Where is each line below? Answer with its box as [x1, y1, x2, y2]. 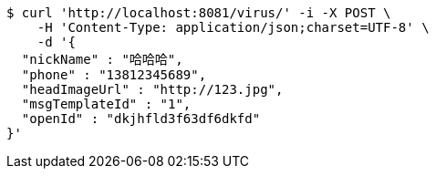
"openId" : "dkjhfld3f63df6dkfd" [21, 111, 261, 126]
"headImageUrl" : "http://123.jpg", [21, 82, 284, 97]
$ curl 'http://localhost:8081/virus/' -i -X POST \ [6, 5, 391, 20]
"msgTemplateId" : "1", [21, 97, 192, 111]
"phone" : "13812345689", [21, 67, 207, 82]
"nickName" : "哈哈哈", [21, 52, 183, 67]
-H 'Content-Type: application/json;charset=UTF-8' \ [36, 20, 430, 35]
